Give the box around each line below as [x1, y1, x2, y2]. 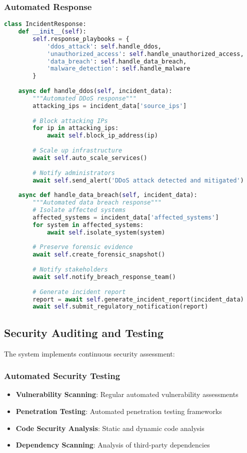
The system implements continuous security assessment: [4, 348, 175, 358]
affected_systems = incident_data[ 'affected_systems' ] [32, 213, 219, 221]
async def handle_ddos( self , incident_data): [18, 87, 172, 95]
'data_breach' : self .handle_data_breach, [46, 57, 187, 65]
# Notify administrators [32, 169, 115, 176]
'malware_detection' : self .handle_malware [46, 65, 190, 72]
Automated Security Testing [4, 369, 120, 382]
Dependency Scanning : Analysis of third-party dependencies [15, 439, 210, 450]
